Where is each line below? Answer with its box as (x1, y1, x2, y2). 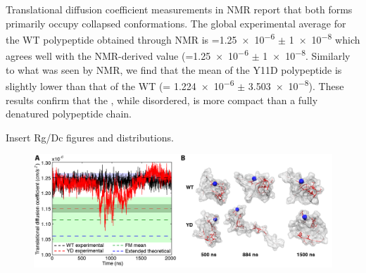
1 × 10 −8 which (289, 30, 360, 46)
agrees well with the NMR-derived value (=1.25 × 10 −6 (6, 46, 249, 63)
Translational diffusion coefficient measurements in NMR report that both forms (6, 2, 353, 16)
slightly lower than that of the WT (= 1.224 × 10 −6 (6, 77, 234, 93)
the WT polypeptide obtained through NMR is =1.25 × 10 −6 (6, 30, 275, 46)
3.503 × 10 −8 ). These (248, 77, 344, 93)
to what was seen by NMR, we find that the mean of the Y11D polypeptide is (6, 62, 342, 77)
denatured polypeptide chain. (6, 106, 132, 121)
